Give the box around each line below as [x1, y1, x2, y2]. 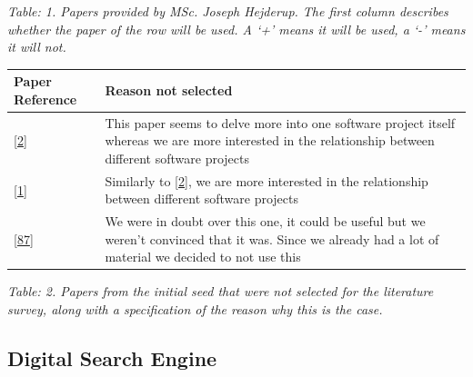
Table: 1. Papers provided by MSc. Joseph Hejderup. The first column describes [7, 2, 448, 20]
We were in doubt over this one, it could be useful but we [105, 212, 426, 231]
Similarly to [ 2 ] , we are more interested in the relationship [105, 171, 428, 190]
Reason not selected [105, 81, 233, 100]
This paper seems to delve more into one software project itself [105, 113, 456, 132]
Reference [14, 89, 77, 108]
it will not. [7, 37, 66, 56]
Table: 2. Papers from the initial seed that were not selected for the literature [7, 282, 434, 301]
